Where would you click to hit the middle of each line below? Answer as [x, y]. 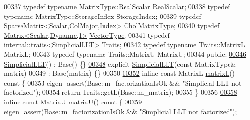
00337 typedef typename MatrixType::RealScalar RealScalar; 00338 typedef [117, 6]
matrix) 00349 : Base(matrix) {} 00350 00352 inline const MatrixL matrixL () [120, 73]
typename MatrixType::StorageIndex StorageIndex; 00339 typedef [103, 16]
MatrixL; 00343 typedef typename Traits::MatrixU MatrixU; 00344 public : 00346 [125, 54]
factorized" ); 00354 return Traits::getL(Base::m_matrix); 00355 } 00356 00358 [121, 92]
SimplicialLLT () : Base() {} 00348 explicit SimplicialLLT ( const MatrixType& [120, 63]
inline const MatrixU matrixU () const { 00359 [73, 101]
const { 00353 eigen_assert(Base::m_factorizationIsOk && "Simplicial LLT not [123, 82]
